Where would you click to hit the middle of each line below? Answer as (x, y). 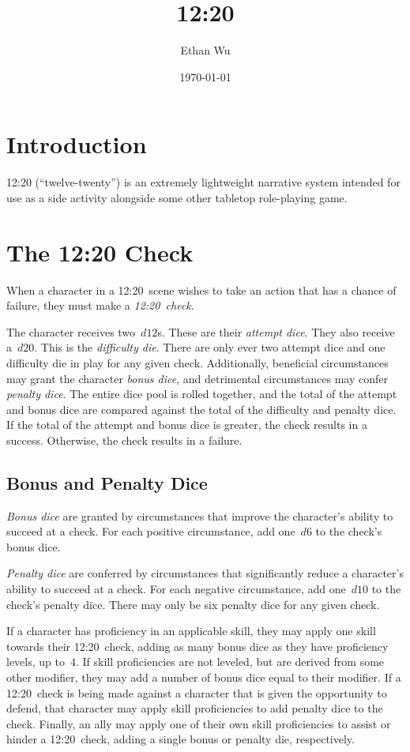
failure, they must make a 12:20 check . (100, 305)
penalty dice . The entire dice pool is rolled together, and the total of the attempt (202, 394)
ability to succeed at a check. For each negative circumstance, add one (176, 589)
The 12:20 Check (100, 252)
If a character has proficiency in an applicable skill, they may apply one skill (191, 631)
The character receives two (71, 331)
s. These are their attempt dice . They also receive (276, 331)
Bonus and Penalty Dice (107, 482)
